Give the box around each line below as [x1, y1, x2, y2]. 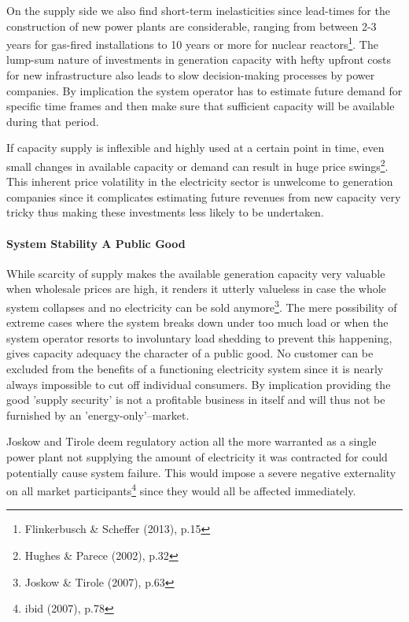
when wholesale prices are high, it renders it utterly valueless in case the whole [6, 280, 386, 297]
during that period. [6, 113, 99, 129]
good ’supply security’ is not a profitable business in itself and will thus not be [6, 391, 385, 408]
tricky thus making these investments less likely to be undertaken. [6, 204, 324, 220]
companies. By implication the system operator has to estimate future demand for [6, 82, 403, 98]
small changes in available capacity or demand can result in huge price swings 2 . [6, 156, 389, 174]
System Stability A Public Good [6, 235, 186, 251]
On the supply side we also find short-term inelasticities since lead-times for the [6, 2, 390, 18]
